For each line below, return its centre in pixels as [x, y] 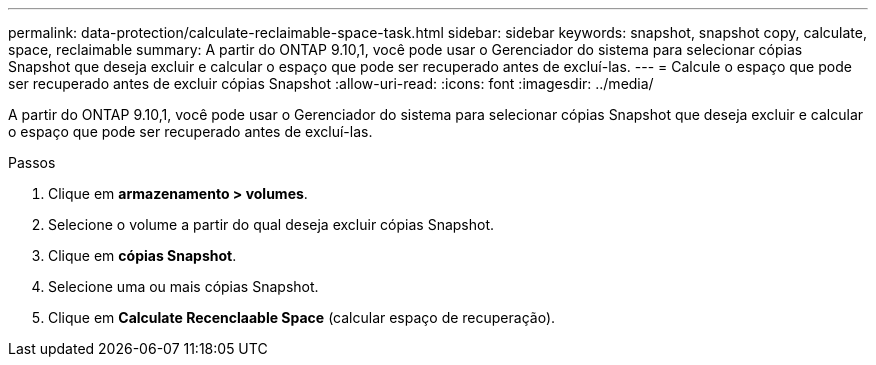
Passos [32, 162]
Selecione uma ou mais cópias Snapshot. [183, 286]
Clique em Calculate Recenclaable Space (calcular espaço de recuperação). [302, 317]
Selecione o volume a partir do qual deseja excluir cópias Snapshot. [271, 224]
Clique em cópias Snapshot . [142, 255]
